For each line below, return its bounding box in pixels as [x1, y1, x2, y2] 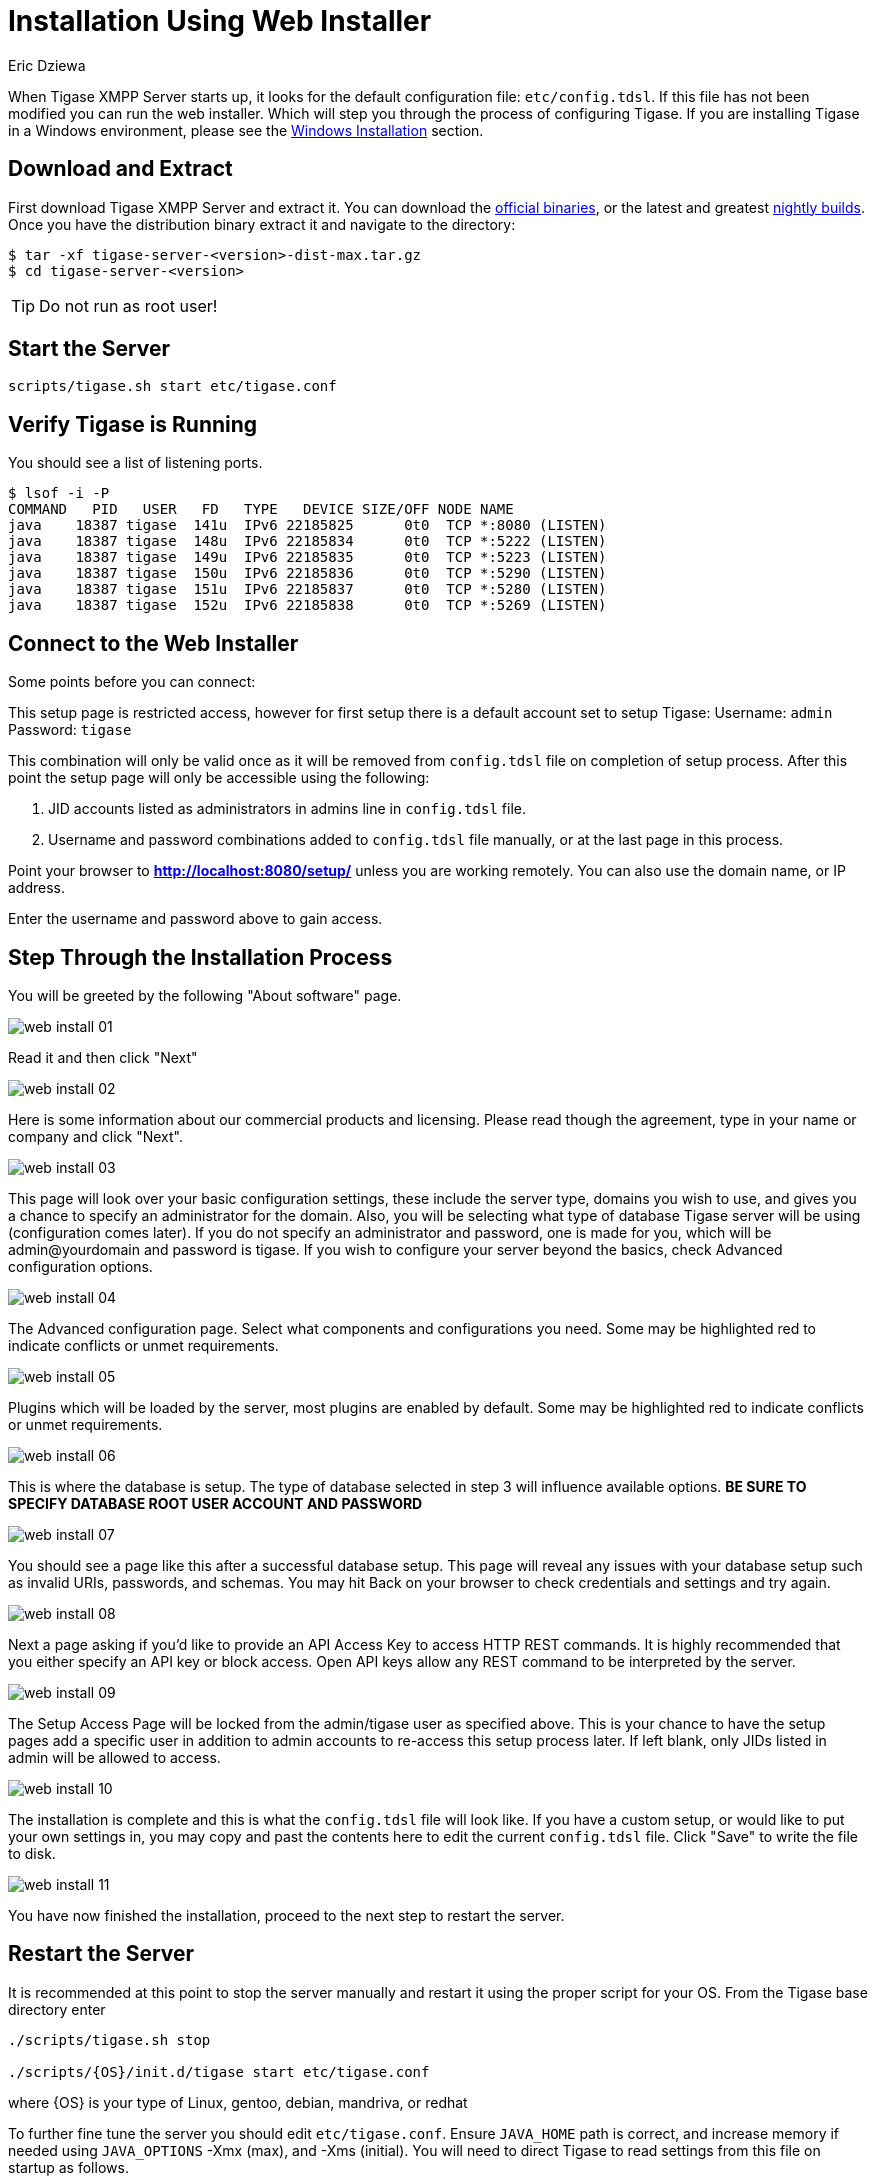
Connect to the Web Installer [8, 630, 299, 656]
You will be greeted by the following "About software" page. [8, 986, 402, 1004]
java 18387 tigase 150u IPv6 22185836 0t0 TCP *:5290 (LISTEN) [8, 565, 607, 582]
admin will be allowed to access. [8, 1748, 221, 1766]
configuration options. [8, 1257, 153, 1275]
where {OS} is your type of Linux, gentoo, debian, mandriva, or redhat [8, 2093, 468, 2111]
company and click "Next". [8, 1127, 183, 1145]
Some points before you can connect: [8, 673, 256, 691]
